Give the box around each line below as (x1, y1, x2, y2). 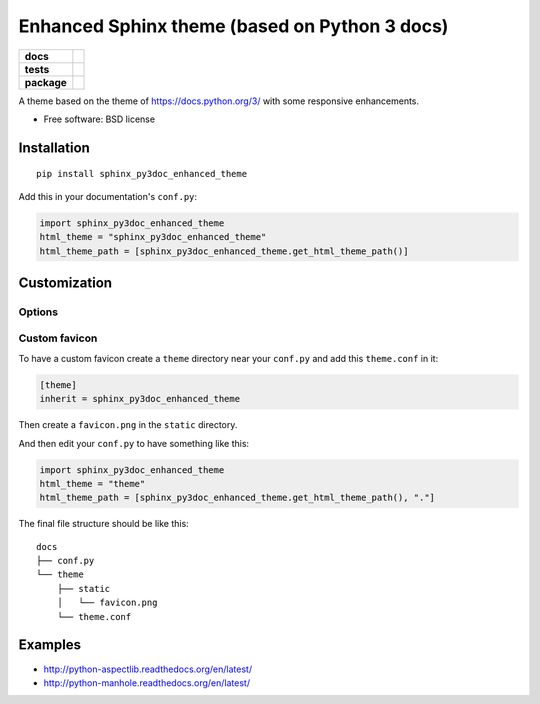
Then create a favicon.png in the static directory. (18, 419, 238, 431)
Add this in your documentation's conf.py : (18, 190, 198, 202)
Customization (18, 274, 113, 291)
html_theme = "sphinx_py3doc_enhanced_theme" (39, 231, 267, 243)
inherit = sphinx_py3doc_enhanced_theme (39, 393, 240, 405)
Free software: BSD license (43, 113, 155, 125)
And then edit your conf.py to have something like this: (18, 437, 250, 449)
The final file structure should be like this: (18, 518, 189, 530)
